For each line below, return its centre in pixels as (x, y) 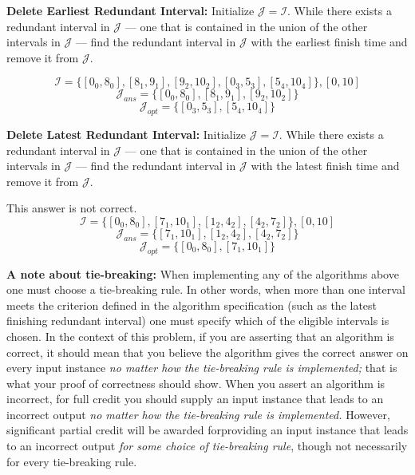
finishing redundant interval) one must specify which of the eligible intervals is (198, 321)
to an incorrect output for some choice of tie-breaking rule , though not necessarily (207, 446)
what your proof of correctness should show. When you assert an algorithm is (196, 383)
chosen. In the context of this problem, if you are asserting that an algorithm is (200, 336)
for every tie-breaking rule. (72, 461)
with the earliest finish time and (329, 42)
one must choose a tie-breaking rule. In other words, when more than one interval (206, 289)
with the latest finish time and (325, 166)
